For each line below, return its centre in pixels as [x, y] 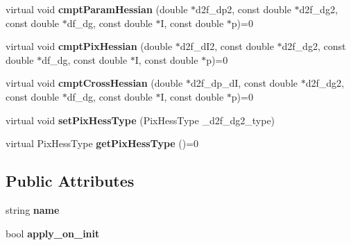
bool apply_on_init [53, 233]
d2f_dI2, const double [227, 46]
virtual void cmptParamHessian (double [97, 9]
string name [33, 209]
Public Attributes [70, 181]
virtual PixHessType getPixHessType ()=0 [102, 143]
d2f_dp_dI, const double [244, 83]
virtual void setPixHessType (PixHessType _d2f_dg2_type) [140, 120]
